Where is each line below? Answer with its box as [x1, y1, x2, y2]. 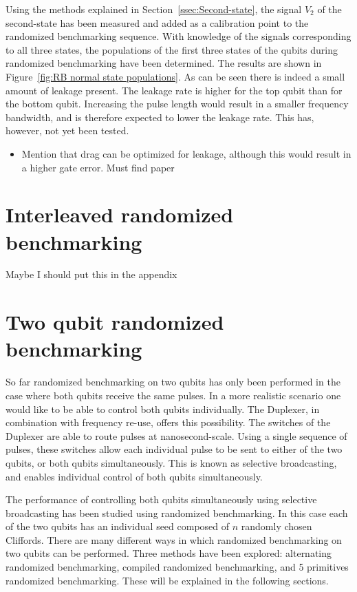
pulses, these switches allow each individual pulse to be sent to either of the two [6, 442, 343, 456]
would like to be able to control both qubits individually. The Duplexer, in [6, 401, 320, 416]
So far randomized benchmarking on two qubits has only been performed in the [6, 374, 340, 389]
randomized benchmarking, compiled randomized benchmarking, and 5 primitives [6, 560, 349, 574]
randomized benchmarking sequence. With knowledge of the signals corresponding [6, 29, 351, 43]
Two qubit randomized [6, 308, 224, 336]
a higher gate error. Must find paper [21, 160, 175, 174]
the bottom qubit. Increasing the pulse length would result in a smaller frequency [6, 96, 349, 111]
